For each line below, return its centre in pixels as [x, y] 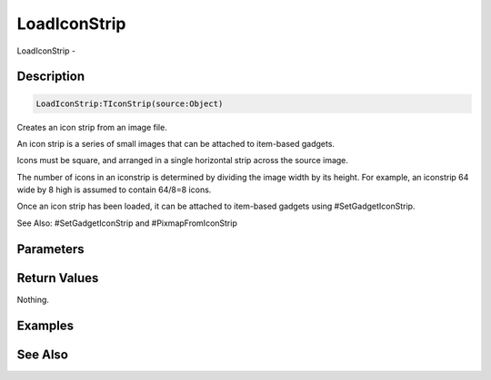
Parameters [50, 249]
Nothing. [33, 299]
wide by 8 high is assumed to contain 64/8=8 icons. [114, 190]
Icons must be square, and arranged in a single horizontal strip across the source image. [183, 161]
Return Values [58, 278]
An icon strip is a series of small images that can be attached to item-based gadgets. [176, 143]
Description [51, 77]
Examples [45, 325]
